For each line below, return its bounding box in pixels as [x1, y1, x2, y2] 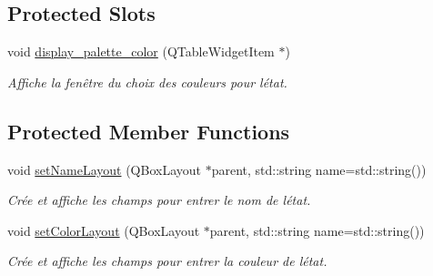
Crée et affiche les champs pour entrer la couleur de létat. [7, 251, 327, 271]
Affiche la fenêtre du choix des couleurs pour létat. [7, 72, 287, 91]
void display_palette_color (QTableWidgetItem [7, 42, 275, 61]
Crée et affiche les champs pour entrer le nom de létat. [7, 190, 311, 210]
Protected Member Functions [7, 117, 290, 145]
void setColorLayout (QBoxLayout [7, 220, 200, 240]
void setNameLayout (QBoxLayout [7, 159, 201, 179]
